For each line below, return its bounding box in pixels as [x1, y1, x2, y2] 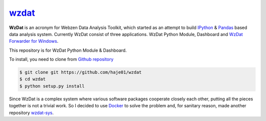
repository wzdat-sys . [9, 110, 54, 116]
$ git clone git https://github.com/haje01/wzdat [19, 69, 142, 75]
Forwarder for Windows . [9, 38, 59, 44]
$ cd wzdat [19, 76, 46, 82]
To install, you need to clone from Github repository [9, 57, 114, 62]
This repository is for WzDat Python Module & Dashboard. [9, 47, 127, 53]
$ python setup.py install [19, 83, 85, 89]
